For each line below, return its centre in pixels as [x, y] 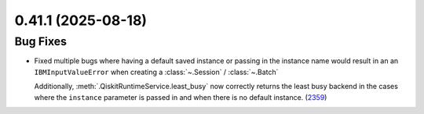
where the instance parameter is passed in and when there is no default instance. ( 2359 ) [181, 97]
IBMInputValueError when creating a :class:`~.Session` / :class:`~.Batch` [156, 72]
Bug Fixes [40, 41]
